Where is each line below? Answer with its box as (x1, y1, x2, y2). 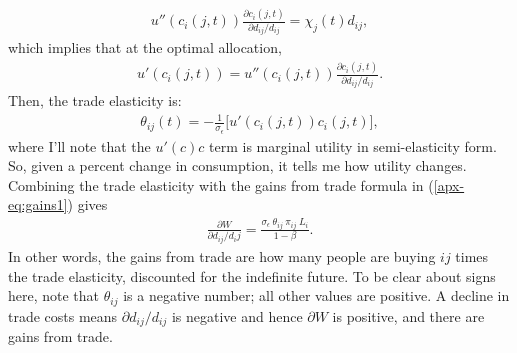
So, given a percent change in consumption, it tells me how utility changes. (8, 155, 467, 176)
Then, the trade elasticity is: (8, 90, 182, 111)
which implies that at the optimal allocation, (8, 37, 282, 58)
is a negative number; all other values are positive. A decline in (123, 285, 510, 306)
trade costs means (8, 305, 118, 326)
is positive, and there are (332, 305, 485, 326)
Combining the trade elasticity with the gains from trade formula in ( (8, 174, 434, 195)
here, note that (8, 285, 100, 306)
